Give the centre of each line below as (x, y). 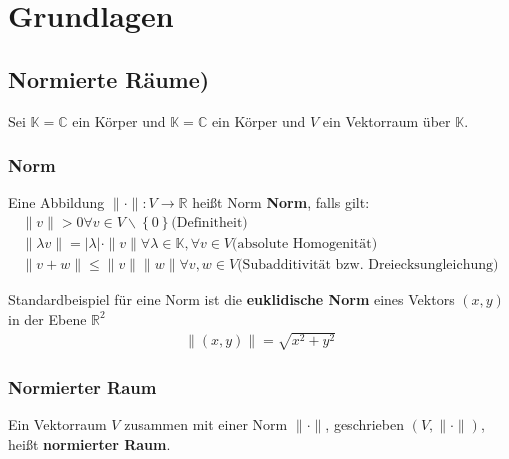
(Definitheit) (209, 223)
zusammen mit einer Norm (206, 424)
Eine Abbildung (56, 202)
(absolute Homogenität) (305, 244)
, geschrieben (365, 424)
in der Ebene (47, 318)
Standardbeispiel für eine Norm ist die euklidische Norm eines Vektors (231, 299)
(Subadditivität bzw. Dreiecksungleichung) (368, 265)
